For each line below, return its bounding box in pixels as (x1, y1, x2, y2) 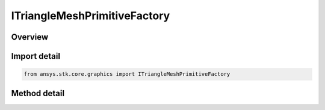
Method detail (11, 88, 65, 99)
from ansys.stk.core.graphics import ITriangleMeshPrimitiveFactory (23, 71, 231, 78)
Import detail (11, 51, 60, 61)
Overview (11, 32, 49, 42)
